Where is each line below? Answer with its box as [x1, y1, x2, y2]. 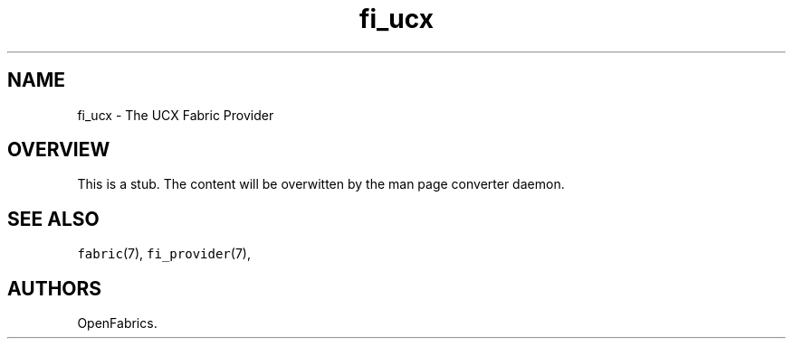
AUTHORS [7, 276, 102, 300]
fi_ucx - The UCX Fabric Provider [77, 107, 274, 123]
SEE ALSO [7, 207, 100, 230]
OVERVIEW [7, 138, 110, 162]
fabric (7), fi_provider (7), [77, 246, 251, 262]
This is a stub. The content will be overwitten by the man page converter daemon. [77, 176, 565, 192]
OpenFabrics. [77, 315, 158, 332]
